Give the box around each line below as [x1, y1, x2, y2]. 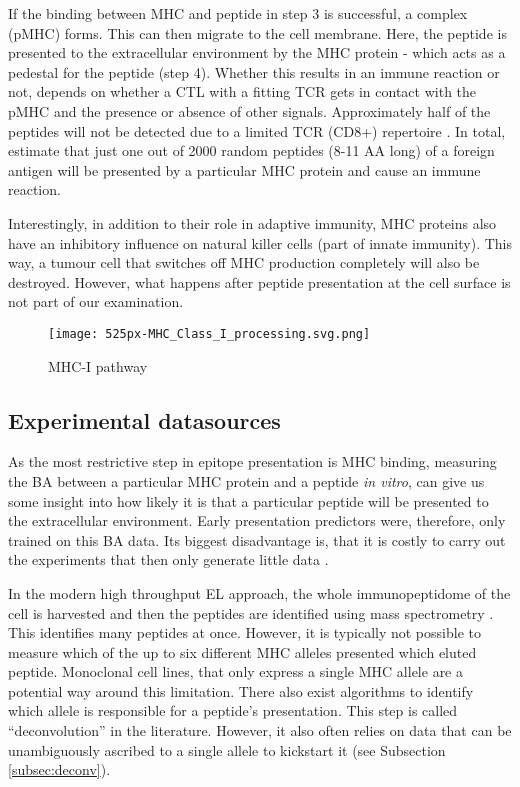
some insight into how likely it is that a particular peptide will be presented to [8, 490, 489, 511]
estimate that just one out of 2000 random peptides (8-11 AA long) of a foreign [8, 140, 495, 161]
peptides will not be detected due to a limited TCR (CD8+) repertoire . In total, [8, 120, 506, 141]
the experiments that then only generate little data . [8, 549, 329, 570]
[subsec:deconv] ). [8, 759, 111, 780]
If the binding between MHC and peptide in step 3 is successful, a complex [8, 3, 468, 23]
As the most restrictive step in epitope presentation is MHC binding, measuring [8, 451, 497, 472]
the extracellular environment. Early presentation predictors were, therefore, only [8, 510, 506, 531]
